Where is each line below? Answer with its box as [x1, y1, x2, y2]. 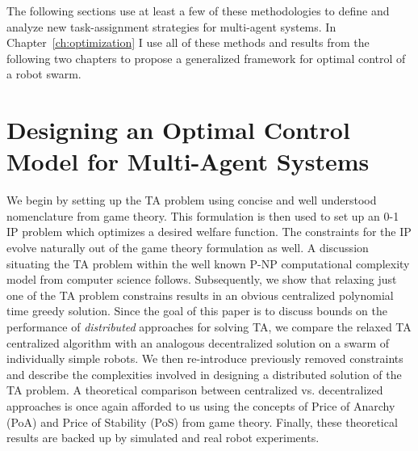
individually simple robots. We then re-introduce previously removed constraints [6, 350, 403, 367]
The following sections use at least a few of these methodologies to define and [6, 2, 390, 19]
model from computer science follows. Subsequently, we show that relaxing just [6, 271, 397, 288]
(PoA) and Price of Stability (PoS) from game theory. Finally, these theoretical [6, 413, 398, 430]
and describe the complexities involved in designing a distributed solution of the [6, 365, 402, 382]
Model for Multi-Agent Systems [6, 145, 370, 178]
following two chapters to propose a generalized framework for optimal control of [6, 49, 406, 66]
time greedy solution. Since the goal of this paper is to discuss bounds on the [6, 302, 387, 319]
